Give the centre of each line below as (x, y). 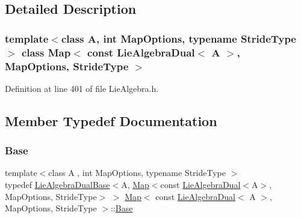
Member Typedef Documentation (111, 120)
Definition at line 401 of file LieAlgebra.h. (82, 88)
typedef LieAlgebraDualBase (57, 185)
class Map (46, 52)
